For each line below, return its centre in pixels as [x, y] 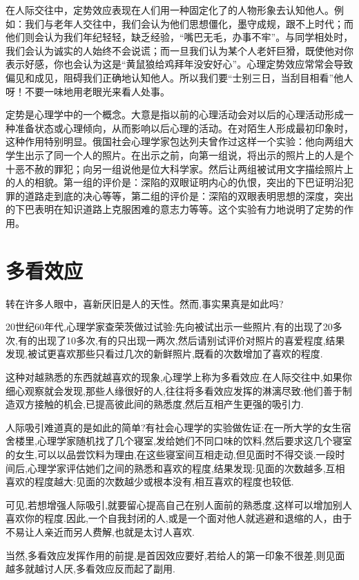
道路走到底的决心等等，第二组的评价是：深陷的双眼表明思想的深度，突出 [189, 195]
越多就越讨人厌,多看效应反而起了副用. [90, 569]
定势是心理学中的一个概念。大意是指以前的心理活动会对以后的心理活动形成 [175, 114]
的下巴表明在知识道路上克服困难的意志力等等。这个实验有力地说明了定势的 [175, 209]
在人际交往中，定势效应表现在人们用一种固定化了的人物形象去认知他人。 [170, 10]
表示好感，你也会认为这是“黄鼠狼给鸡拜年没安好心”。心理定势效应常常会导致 [179, 64]
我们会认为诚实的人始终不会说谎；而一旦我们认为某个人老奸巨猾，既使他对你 [179, 50]
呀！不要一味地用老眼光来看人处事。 [88, 91]
